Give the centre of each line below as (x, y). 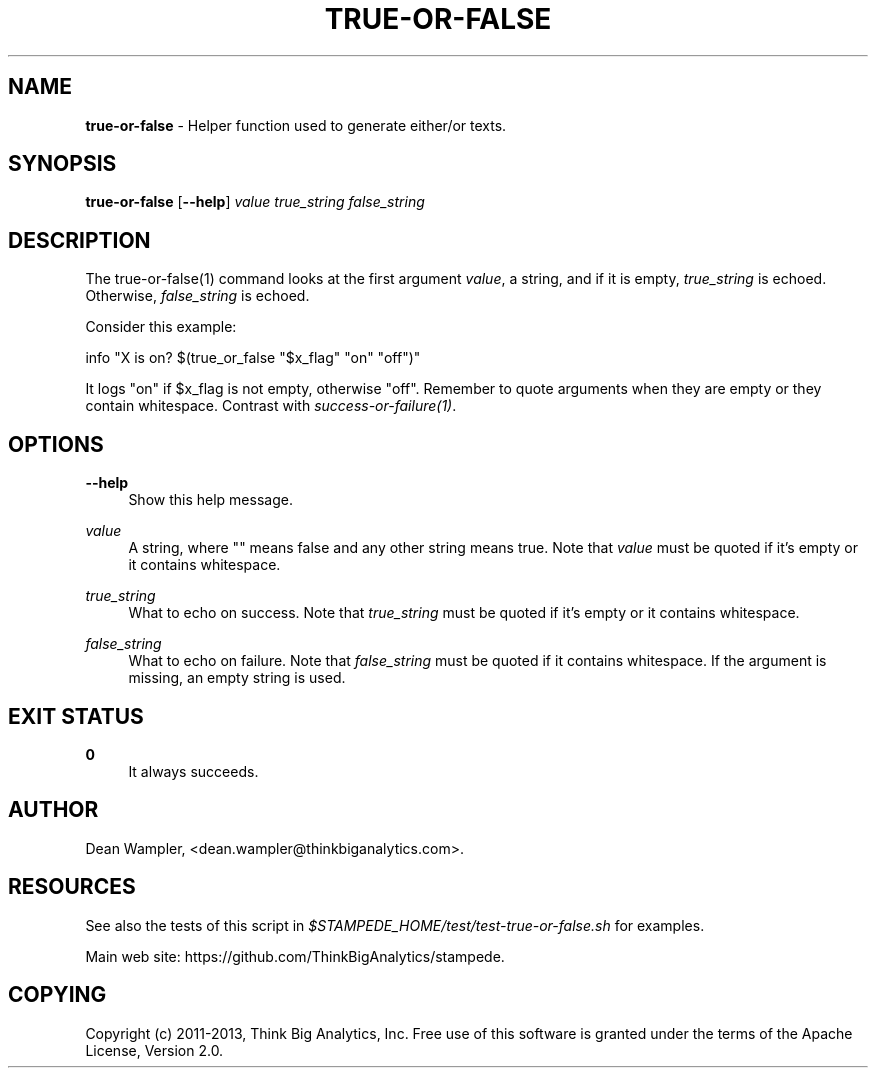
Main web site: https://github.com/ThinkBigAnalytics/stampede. (295, 956)
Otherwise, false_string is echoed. (197, 296)
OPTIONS (56, 444)
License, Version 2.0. (154, 1050)
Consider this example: (161, 327)
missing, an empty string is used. (237, 678)
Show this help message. (210, 500)
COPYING (57, 995)
